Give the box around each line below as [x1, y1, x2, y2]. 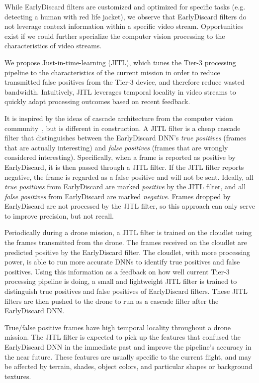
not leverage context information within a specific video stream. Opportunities [4, 21, 244, 31]
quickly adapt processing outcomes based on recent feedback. [4, 96, 190, 107]
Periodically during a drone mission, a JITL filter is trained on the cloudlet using [4, 227, 252, 238]
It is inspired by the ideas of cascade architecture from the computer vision [4, 113, 233, 123]
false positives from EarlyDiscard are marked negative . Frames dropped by [4, 191, 231, 201]
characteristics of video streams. [4, 40, 102, 51]
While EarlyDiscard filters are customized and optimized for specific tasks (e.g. [4, 1, 246, 11]
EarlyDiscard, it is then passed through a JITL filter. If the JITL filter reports [4, 161, 244, 172]
